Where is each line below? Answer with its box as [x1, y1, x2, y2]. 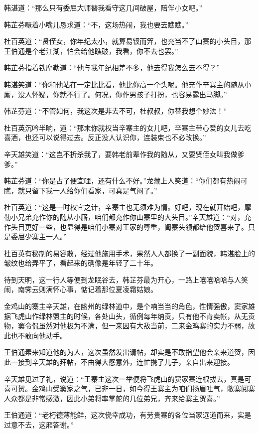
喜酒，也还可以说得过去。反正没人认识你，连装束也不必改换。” [4, 132, 206, 143]
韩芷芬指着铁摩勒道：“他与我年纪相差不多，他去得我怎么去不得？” [4, 62, 220, 73]
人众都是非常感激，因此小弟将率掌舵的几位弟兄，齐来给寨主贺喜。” [4, 393, 220, 403]
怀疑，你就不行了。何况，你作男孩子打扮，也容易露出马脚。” [31, 89, 227, 99]
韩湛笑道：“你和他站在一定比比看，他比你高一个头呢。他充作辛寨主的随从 [4, 79, 245, 89]
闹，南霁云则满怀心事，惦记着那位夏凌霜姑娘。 [4, 284, 157, 294]
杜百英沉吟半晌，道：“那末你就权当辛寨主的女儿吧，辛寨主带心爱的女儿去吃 [4, 122, 252, 133]
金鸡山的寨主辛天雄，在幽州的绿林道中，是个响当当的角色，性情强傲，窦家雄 [4, 301, 255, 311]
